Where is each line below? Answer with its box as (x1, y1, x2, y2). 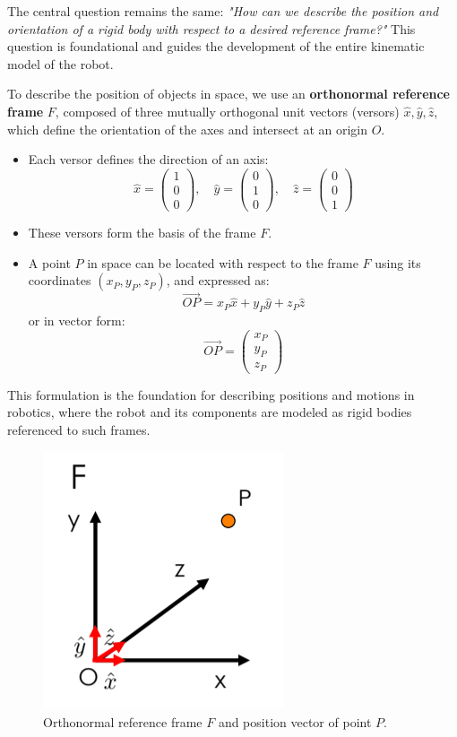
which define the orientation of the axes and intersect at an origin (7, 119, 367, 138)
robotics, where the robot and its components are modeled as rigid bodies (7, 403, 412, 421)
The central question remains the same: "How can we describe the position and (7, 2, 439, 20)
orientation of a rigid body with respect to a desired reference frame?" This (7, 19, 416, 38)
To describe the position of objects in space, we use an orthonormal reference (7, 84, 450, 103)
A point (28, 253, 71, 272)
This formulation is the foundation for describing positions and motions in (7, 385, 415, 403)
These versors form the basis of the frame (28, 222, 256, 241)
